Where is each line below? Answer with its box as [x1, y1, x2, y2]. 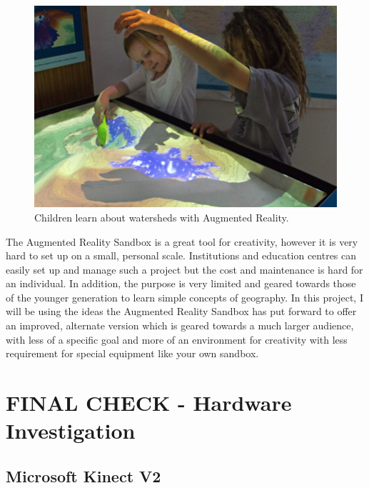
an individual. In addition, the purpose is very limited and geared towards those [6, 276, 356, 291]
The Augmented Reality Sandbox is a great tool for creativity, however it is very [6, 234, 358, 249]
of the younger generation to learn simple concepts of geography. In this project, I [6, 289, 363, 304]
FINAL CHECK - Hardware [6, 388, 292, 417]
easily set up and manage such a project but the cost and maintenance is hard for [6, 262, 363, 277]
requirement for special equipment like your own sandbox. [6, 346, 259, 361]
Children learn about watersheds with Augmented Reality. [34, 209, 289, 224]
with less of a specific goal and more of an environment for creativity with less [6, 332, 348, 347]
